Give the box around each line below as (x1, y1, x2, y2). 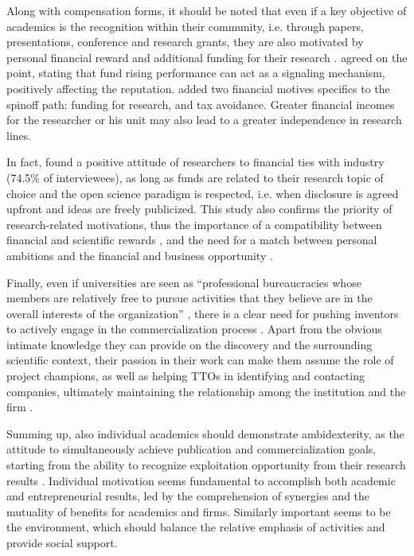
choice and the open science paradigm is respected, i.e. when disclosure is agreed (6, 185, 399, 201)
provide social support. (6, 535, 118, 550)
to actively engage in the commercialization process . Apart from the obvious (6, 321, 382, 337)
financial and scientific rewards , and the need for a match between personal (6, 231, 377, 248)
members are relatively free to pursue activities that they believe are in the (6, 290, 373, 306)
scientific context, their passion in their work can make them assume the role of (6, 352, 394, 368)
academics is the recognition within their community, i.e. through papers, (6, 17, 364, 34)
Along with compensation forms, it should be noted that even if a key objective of (6, 2, 407, 18)
